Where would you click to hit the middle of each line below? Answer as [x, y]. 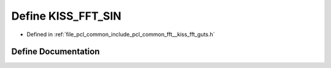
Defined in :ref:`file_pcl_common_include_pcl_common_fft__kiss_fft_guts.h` [121, 34]
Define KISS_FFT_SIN [67, 16]
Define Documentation [55, 52]
